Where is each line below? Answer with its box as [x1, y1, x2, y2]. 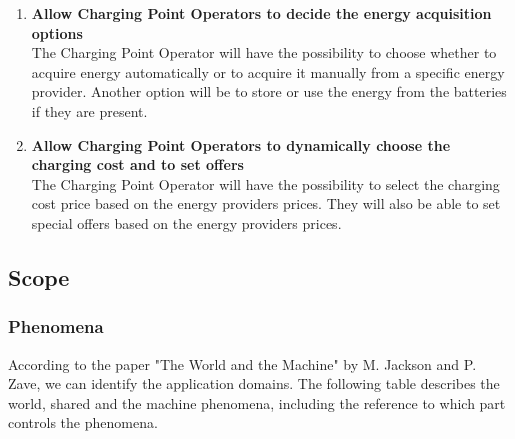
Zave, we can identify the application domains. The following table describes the [8, 373, 500, 394]
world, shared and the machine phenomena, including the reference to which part [8, 392, 506, 413]
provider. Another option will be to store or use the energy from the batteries [31, 81, 507, 102]
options [31, 22, 83, 43]
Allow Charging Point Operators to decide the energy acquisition [31, 3, 492, 23]
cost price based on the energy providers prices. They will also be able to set [31, 193, 501, 214]
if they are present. [31, 100, 148, 121]
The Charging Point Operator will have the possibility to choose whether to [31, 42, 497, 63]
